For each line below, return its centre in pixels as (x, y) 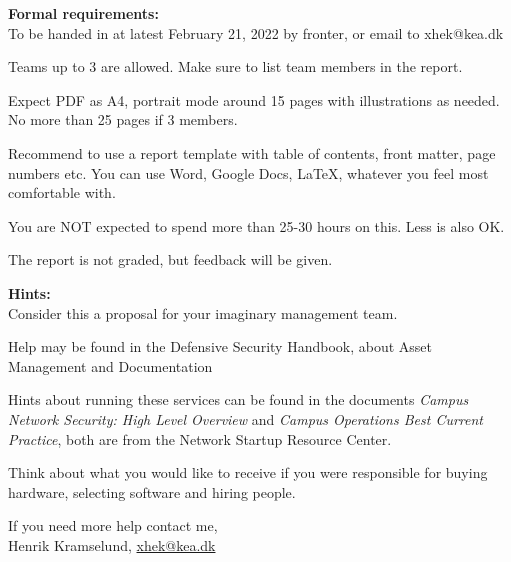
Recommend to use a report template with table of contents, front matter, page (252, 152)
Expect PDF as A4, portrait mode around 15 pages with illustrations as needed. (254, 99)
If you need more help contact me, (113, 525)
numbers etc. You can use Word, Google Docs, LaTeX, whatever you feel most (248, 172)
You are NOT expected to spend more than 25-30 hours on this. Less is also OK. (256, 225)
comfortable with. (62, 192)
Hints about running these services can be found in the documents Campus (238, 399)
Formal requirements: (83, 13)
